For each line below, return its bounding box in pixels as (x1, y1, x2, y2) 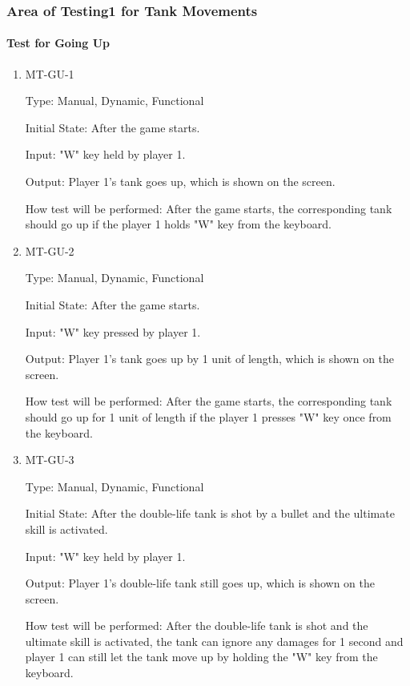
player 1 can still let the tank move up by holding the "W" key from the (25, 648, 378, 665)
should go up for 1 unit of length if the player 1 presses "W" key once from (25, 408, 392, 425)
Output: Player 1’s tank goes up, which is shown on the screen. (25, 173, 336, 190)
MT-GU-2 (25, 242, 74, 259)
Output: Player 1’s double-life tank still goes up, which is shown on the (25, 575, 375, 591)
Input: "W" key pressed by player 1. (25, 323, 201, 340)
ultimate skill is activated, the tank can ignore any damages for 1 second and (25, 632, 404, 649)
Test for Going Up (6, 34, 111, 51)
